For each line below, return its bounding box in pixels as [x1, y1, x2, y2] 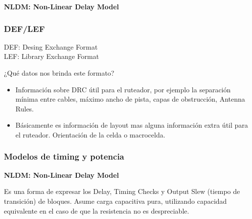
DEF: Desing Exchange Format [4, 41, 98, 52]
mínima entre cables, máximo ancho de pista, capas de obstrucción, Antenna [15, 94, 245, 104]
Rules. [15, 103, 34, 113]
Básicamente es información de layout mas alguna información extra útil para [15, 120, 248, 130]
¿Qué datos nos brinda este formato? [4, 68, 115, 78]
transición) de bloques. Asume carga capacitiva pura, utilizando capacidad [4, 195, 227, 206]
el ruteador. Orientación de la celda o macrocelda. [15, 129, 165, 139]
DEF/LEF [4, 22, 45, 34]
